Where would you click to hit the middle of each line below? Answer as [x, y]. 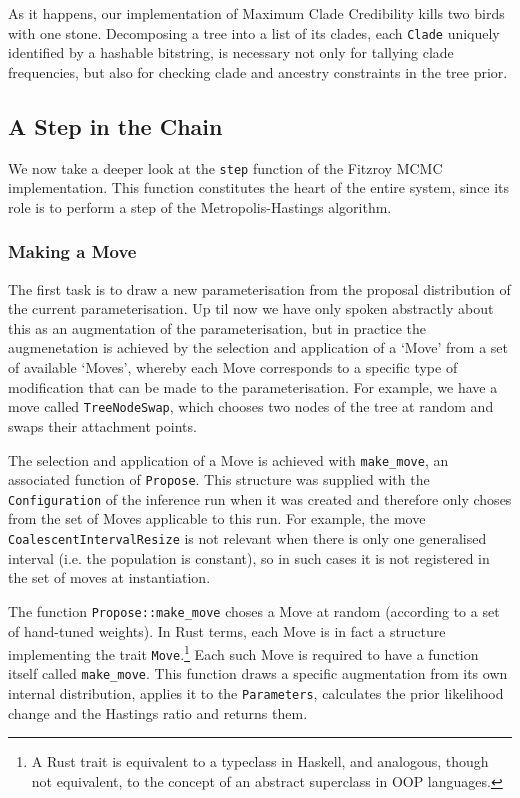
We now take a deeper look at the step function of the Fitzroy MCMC [225, 167]
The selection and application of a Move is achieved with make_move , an [228, 459]
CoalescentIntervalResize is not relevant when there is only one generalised [247, 538]
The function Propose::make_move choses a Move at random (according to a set [254, 610]
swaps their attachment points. [102, 425]
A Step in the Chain [115, 125]
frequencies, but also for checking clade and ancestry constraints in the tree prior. [258, 71]
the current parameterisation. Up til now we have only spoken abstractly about [251, 308]
